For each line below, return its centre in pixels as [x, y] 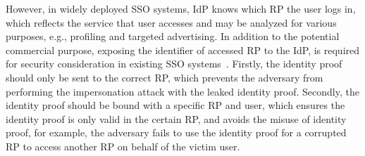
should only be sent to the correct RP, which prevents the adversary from [165, 77]
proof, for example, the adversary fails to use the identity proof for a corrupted [176, 132]
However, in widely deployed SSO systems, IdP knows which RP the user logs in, [181, 8]
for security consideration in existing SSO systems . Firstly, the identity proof [174, 64]
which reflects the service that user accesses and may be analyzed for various [171, 22]
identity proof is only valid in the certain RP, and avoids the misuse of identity [176, 118]
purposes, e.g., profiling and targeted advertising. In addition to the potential [173, 36]
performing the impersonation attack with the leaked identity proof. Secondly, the [182, 91]
